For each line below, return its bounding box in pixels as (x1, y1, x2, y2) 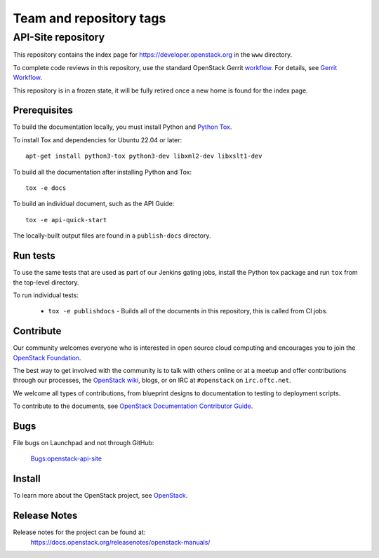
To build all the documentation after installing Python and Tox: (13, 168, 192, 176)
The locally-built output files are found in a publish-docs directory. (13, 231, 211, 240)
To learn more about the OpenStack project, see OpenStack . (13, 491, 188, 500)
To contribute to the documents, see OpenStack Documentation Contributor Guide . (13, 402, 253, 410)
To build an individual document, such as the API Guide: (13, 200, 175, 208)
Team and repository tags (13, 11, 166, 26)
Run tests (13, 250, 55, 262)
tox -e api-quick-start (25, 216, 107, 224)
